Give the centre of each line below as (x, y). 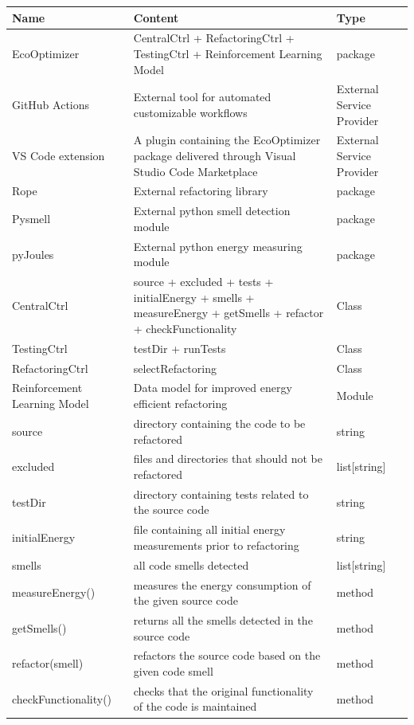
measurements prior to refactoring (216, 545)
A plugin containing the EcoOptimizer (227, 140)
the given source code (186, 600)
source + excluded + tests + (203, 282)
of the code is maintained (195, 706)
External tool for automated (202, 97)
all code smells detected (191, 564)
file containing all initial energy (209, 529)
